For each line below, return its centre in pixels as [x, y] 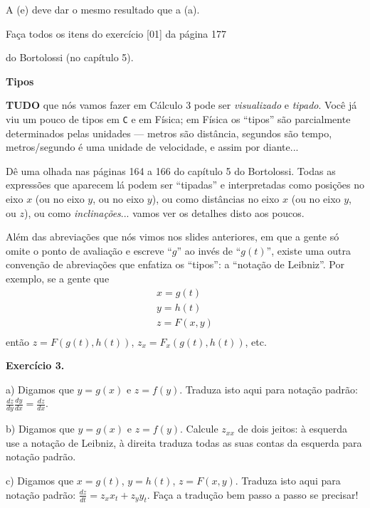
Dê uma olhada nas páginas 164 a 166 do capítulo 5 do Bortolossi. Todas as [171, 170]
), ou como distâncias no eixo [216, 199]
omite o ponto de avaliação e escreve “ [89, 250]
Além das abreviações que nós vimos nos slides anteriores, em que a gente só [173, 237]
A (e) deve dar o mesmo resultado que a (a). [103, 9]
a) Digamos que [40, 389]
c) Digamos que [40, 481]
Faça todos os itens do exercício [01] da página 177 [116, 33]
